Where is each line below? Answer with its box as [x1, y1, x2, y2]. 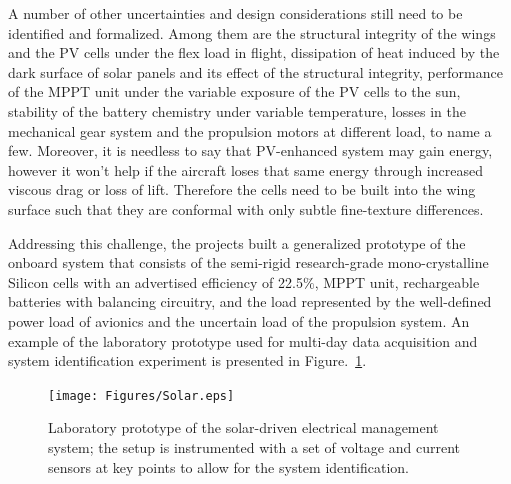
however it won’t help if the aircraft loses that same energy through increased [8, 159, 483, 180]
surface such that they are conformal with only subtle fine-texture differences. [8, 198, 484, 219]
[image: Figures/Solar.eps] [48, 388, 235, 403]
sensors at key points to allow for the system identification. [48, 456, 410, 477]
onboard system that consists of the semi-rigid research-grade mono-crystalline [8, 252, 489, 273]
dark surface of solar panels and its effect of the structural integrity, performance [8, 61, 503, 82]
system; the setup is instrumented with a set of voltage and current [48, 436, 460, 457]
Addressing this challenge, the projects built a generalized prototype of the [8, 232, 466, 253]
